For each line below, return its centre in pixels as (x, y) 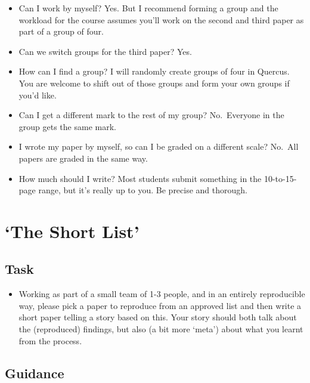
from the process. (50, 340)
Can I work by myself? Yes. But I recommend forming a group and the (148, 8)
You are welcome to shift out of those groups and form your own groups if (154, 83)
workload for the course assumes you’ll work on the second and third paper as (161, 19)
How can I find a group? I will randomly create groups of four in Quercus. (154, 71)
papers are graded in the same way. (83, 158)
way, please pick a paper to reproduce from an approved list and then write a (160, 305)
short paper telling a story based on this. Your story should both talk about (158, 317)
